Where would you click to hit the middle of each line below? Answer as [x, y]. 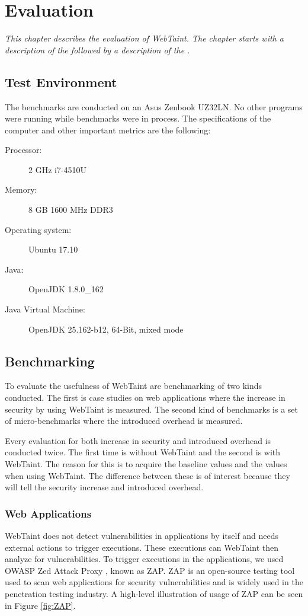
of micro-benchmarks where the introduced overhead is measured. [124, 421]
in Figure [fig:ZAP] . [40, 605]
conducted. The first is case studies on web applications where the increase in [145, 398]
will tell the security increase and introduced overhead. [104, 487]
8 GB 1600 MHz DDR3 [71, 210]
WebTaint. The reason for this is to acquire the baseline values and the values [146, 464]
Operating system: [38, 229]
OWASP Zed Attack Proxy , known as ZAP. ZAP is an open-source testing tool [150, 570]
